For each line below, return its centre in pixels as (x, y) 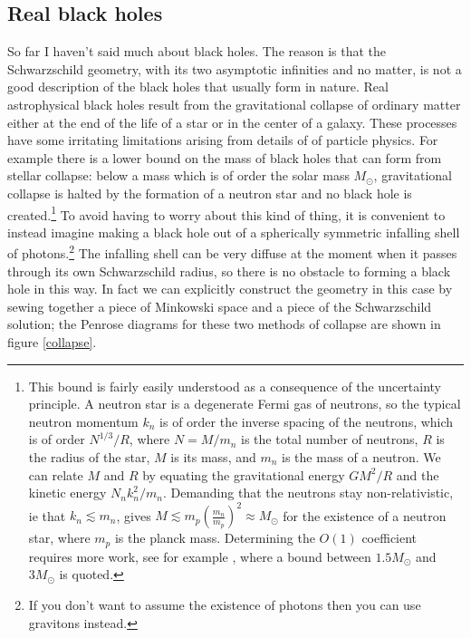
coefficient (389, 538)
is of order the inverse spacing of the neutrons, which (307, 421)
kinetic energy (67, 493)
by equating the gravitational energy (244, 474)
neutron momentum (83, 421)
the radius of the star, (89, 456)
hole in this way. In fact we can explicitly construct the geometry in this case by (230, 289)
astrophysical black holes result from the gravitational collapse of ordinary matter (234, 104)
